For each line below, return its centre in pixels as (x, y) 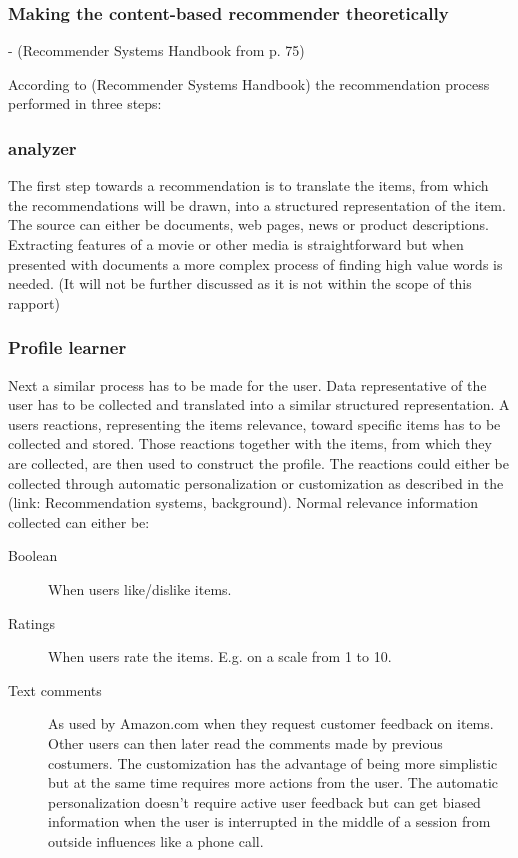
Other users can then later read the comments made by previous (245, 742)
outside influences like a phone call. (156, 840)
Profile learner (67, 347)
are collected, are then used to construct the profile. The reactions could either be (258, 462)
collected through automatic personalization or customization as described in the (256, 482)
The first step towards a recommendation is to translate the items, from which (248, 185)
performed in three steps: (85, 103)
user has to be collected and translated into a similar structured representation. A (259, 404)
